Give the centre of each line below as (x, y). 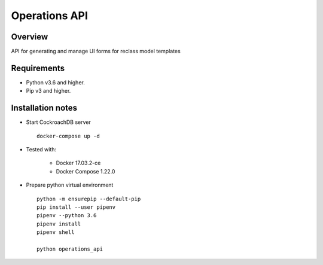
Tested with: (41, 150)
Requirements (38, 68)
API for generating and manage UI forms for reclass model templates (96, 51)
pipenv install (59, 224)
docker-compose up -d (68, 136)
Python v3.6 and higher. (55, 82)
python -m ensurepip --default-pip (89, 199)
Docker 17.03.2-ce (78, 163)
